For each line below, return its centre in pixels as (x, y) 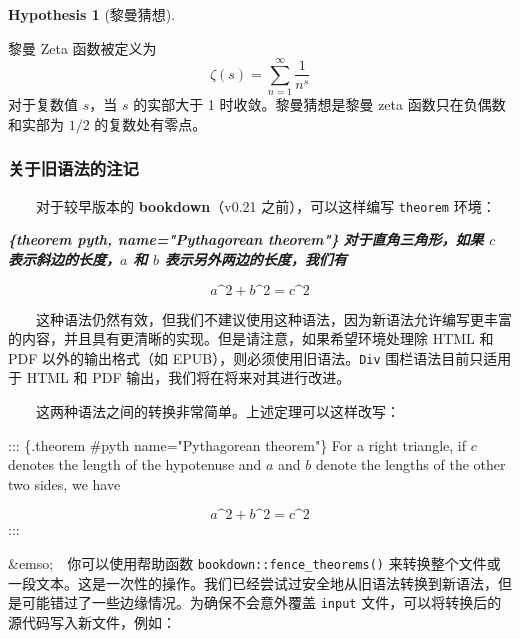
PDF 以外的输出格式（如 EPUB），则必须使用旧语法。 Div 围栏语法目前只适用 (260, 357)
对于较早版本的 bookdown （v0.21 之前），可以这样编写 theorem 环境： (266, 205)
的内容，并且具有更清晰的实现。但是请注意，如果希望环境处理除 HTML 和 (251, 338)
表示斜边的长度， (64, 258)
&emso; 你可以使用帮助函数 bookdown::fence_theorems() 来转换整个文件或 (254, 562)
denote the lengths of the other (410, 464)
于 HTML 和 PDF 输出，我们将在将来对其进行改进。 (179, 377)
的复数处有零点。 (150, 123)
